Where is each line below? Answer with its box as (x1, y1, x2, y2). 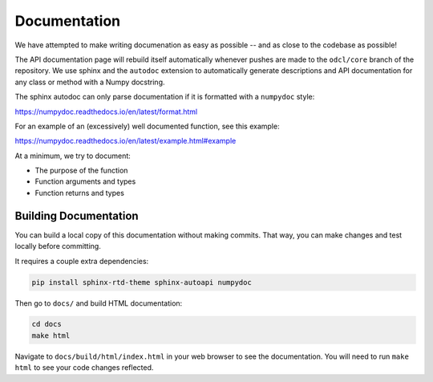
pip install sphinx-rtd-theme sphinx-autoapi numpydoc (31, 278, 252, 286)
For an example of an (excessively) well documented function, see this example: (14, 121, 280, 131)
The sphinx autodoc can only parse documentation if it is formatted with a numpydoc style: (14, 92, 315, 102)
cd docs (31, 319, 62, 329)
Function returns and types (34, 188, 124, 197)
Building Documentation (14, 209, 140, 222)
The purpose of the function (34, 165, 128, 176)
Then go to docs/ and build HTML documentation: (14, 298, 183, 308)
